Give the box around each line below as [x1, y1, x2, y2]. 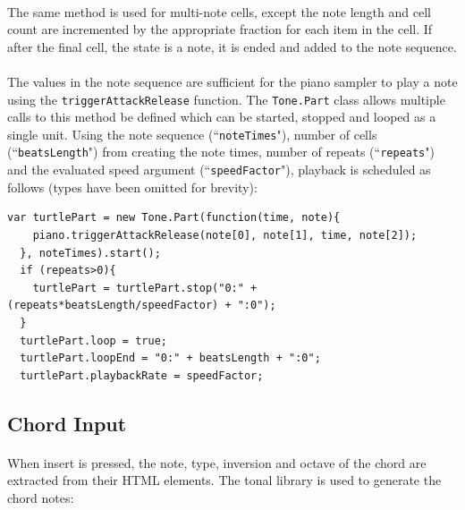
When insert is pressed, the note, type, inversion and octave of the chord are [7, 453, 427, 472]
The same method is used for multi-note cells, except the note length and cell [7, 2, 431, 21]
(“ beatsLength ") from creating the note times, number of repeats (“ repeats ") [7, 142, 435, 161]
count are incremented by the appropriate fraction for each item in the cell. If [7, 20, 433, 38]
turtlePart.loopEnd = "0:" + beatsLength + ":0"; [20, 352, 321, 365]
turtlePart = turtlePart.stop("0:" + [32, 281, 258, 294]
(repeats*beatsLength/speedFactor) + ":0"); [7, 299, 276, 312]
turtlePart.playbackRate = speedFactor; [20, 369, 264, 382]
